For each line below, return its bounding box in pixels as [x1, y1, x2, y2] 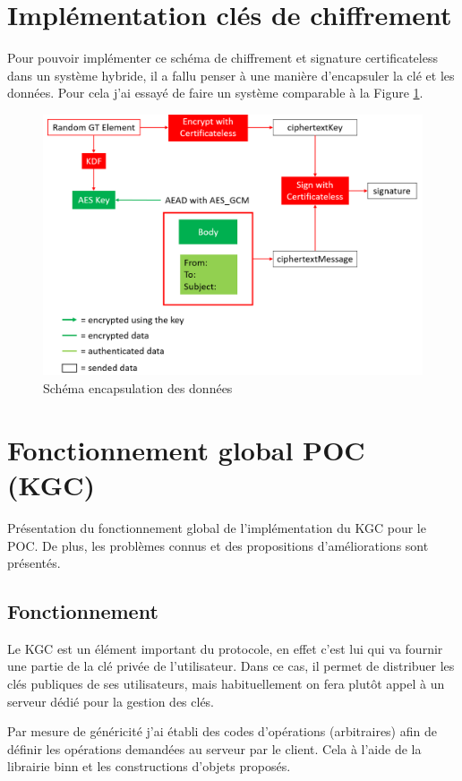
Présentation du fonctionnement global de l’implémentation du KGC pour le [7, 518, 426, 536]
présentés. [7, 554, 61, 572]
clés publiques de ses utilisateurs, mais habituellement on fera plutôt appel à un [7, 674, 445, 693]
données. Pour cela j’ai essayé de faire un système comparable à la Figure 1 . [7, 83, 423, 102]
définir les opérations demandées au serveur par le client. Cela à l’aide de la [7, 739, 422, 758]
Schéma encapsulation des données [43, 379, 233, 397]
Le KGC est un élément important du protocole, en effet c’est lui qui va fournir [7, 639, 443, 657]
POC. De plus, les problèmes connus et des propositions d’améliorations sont [7, 536, 429, 554]
